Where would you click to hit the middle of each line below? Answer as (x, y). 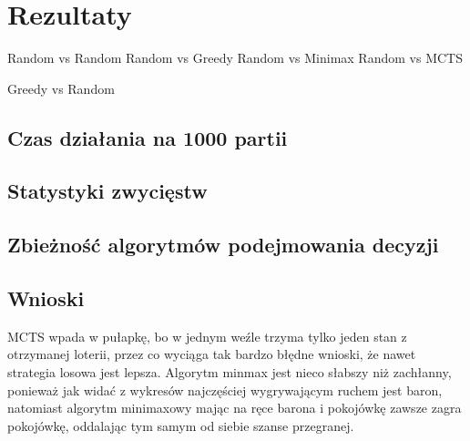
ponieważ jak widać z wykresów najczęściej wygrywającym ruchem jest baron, (225, 390)
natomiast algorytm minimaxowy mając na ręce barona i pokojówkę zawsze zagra (235, 408)
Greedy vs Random (61, 88)
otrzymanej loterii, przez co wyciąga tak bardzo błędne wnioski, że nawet (212, 354)
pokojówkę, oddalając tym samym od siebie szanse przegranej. (181, 425)
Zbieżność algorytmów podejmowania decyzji (223, 245)
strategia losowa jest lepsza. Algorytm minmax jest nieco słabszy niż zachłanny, (230, 372)
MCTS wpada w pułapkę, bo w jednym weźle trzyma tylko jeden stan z (207, 336)
